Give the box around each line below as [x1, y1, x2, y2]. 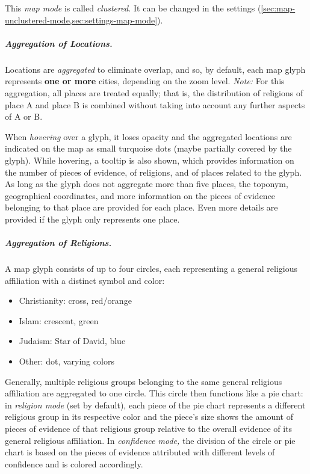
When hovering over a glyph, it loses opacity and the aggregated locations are [5, 130, 292, 143]
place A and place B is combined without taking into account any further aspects [5, 98, 305, 111]
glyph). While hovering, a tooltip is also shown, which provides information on [5, 153, 294, 166]
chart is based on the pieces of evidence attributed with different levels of [5, 446, 275, 458]
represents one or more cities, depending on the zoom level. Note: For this [5, 75, 285, 87]
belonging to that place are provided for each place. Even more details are [5, 201, 278, 214]
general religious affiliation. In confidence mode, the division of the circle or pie [5, 434, 296, 446]
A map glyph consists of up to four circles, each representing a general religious [5, 262, 298, 275]
